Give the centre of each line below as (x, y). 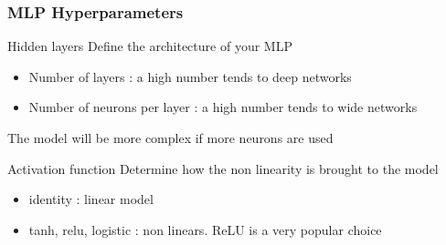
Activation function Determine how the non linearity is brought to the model (223, 168)
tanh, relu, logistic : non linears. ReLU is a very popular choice (205, 229)
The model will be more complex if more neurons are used (170, 138)
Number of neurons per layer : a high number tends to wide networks (223, 107)
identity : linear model (91, 199)
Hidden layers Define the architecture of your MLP (150, 46)
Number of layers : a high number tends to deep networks (190, 76)
